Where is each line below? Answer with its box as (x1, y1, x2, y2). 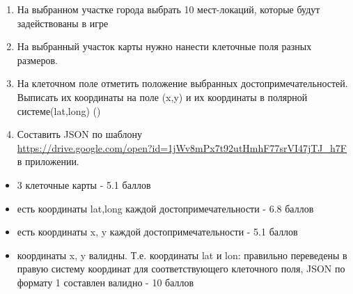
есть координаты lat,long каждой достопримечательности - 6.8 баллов (17, 201, 314, 215)
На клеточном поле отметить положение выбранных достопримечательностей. (17, 76, 348, 91)
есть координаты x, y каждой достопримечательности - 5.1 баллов (17, 224, 298, 239)
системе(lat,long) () (17, 103, 101, 118)
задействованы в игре (17, 15, 109, 30)
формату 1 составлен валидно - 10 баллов (17, 274, 194, 289)
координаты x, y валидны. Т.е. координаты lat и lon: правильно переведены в (17, 247, 347, 262)
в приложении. (17, 154, 79, 169)
